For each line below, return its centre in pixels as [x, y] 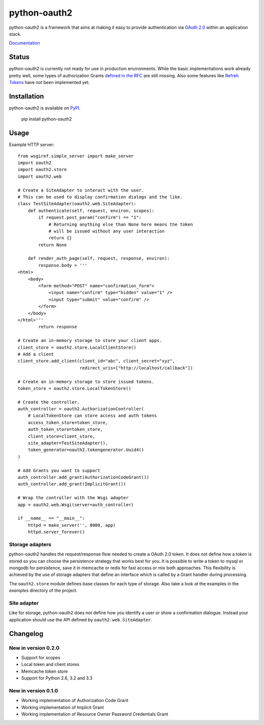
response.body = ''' [63, 265]
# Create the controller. [49, 402]
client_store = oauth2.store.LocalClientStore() [77, 347]
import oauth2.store [42, 170]
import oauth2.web [40, 176]
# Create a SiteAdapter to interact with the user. [81, 190]
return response [58, 327]
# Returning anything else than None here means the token [121, 224]
